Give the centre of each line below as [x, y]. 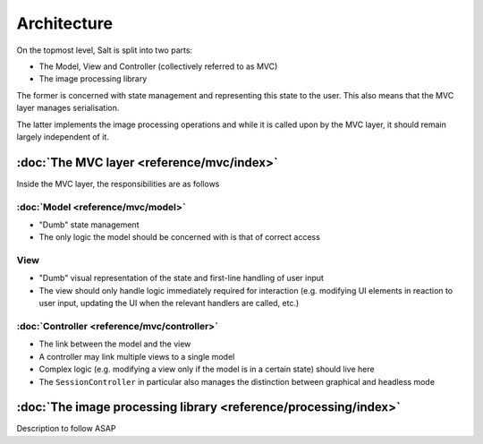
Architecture [65, 23]
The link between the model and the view [115, 344]
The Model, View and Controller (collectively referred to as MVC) [158, 66]
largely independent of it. [63, 137]
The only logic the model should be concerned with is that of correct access [180, 237]
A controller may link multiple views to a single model [137, 356]
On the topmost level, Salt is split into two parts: [104, 50]
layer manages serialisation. [68, 108]
